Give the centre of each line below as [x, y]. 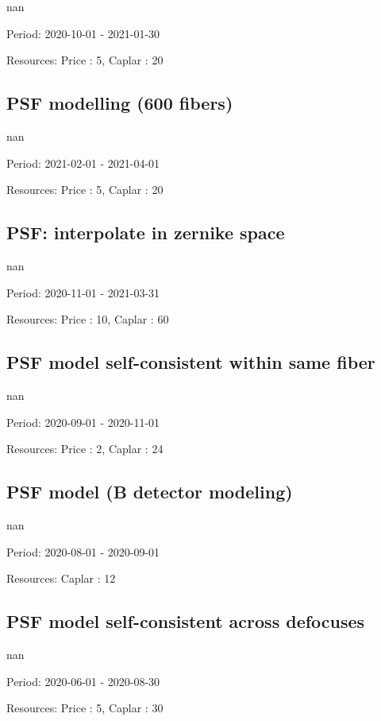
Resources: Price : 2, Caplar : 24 [85, 449]
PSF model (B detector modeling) [150, 492]
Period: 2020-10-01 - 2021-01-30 [83, 33]
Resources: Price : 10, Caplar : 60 [88, 319]
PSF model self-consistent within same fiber [191, 362]
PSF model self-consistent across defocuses [186, 621]
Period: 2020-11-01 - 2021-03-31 [83, 292]
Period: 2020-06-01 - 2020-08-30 [83, 681]
